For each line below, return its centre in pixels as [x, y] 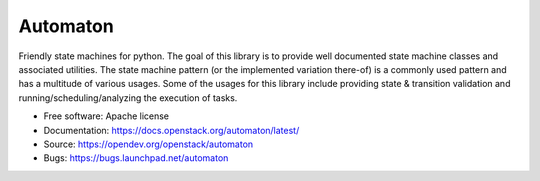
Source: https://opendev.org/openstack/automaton [148, 144]
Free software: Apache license [106, 116]
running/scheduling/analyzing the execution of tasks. [128, 97]
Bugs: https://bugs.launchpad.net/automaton [136, 158]
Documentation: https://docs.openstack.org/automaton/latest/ [171, 130]
